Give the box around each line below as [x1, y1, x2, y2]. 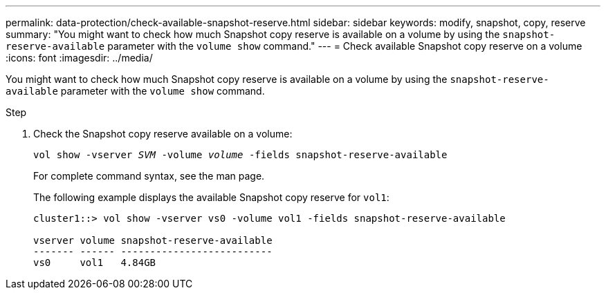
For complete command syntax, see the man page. [33, 170, 265, 182]
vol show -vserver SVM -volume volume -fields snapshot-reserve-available [33, 149, 448, 160]
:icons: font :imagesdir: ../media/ [6, 52, 153, 64]
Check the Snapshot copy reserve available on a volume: [33, 128, 293, 140]
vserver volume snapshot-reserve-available [33, 235, 273, 246]
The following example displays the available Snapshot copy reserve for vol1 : [33, 191, 389, 203]
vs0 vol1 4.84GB [33, 257, 156, 268]
